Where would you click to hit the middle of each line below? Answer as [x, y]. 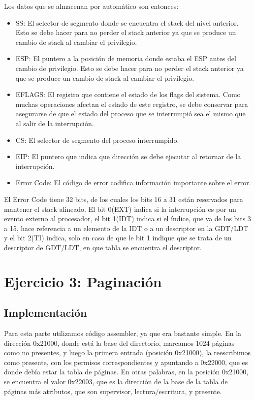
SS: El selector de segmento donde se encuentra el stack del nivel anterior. [127, 22]
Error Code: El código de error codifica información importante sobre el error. [133, 183]
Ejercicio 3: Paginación [83, 281]
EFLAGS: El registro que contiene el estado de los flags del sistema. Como [128, 94]
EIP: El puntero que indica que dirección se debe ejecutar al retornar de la [128, 156]
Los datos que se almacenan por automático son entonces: [91, 6]
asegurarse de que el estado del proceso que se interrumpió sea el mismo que [130, 114]
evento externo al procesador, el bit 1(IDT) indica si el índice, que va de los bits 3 [127, 218]
